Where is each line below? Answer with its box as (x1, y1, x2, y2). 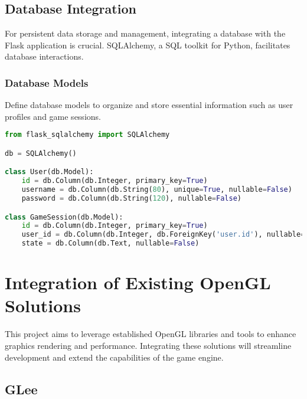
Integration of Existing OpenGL (5, 270, 271, 295)
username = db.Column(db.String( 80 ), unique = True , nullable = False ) (21, 185, 292, 194)
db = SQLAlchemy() (5, 149, 77, 158)
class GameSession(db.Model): (5, 212, 123, 221)
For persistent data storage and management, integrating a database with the (5, 27, 286, 40)
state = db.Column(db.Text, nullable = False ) (21, 239, 200, 248)
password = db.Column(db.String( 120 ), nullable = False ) (21, 194, 241, 203)
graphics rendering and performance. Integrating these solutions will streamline (5, 339, 292, 352)
